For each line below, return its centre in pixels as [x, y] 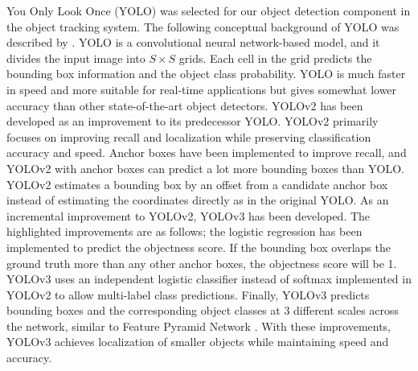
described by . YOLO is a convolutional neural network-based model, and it [193, 42]
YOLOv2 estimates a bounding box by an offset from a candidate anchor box [197, 184]
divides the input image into [76, 58]
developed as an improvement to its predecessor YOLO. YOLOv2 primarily [193, 121]
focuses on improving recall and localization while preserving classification [189, 136]
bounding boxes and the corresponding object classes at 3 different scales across [203, 310]
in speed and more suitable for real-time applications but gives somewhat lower [202, 89]
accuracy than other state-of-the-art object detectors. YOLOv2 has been [185, 105]
